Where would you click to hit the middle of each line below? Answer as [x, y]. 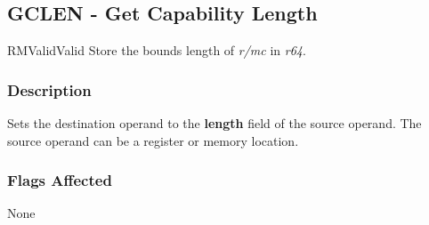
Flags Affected [60, 180]
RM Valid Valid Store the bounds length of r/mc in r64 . [157, 50]
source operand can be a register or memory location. [153, 140]
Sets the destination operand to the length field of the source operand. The [214, 123]
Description [49, 89]
